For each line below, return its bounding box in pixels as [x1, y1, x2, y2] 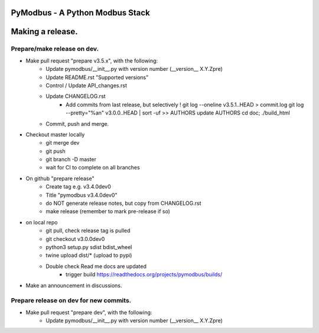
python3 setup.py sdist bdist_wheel [45, 243, 132, 250]
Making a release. [11, 27, 78, 37]
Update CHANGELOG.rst [45, 93, 106, 100]
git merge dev [45, 139, 80, 146]
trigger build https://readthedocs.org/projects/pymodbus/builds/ [66, 271, 223, 278]
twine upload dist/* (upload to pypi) [45, 252, 132, 259]
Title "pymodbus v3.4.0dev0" [45, 191, 118, 198]
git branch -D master [45, 156, 97, 163]
